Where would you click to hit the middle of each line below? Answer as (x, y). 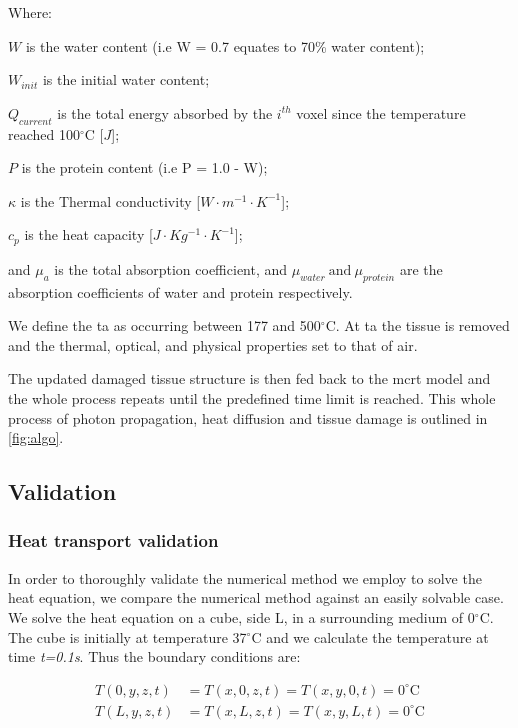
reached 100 (44, 133)
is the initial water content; (126, 79)
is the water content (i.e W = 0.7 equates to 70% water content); (225, 45)
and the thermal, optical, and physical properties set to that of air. (213, 344)
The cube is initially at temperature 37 (127, 636)
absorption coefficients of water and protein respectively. (180, 291)
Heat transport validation (113, 540)
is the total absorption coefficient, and (171, 268)
